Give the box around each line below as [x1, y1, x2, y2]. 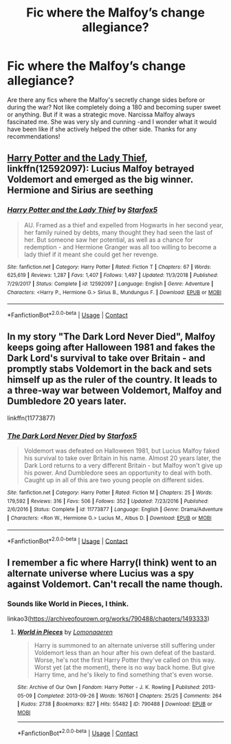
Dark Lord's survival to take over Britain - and [7, 353, 206, 364]
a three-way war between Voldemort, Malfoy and [7, 384, 222, 397]
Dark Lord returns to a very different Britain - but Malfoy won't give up [23, 462, 223, 470]
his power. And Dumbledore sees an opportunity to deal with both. [23, 468, 212, 477]
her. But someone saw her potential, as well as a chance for [23, 236, 194, 244]
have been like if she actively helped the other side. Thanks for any [7, 125, 197, 133]
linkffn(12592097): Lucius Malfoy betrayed [7, 163, 195, 175]
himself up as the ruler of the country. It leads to [7, 374, 218, 386]
